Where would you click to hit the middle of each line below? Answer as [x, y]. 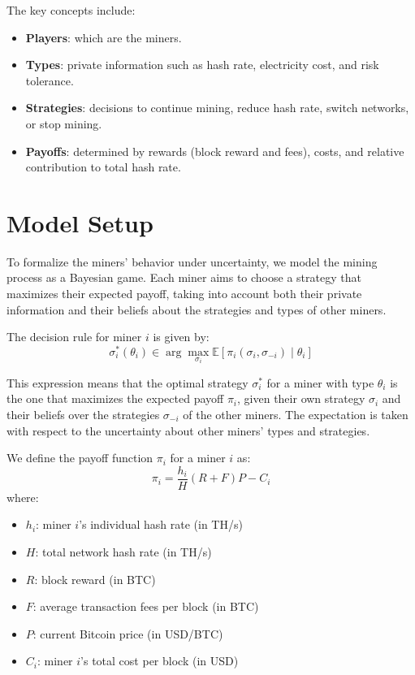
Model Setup [80, 222]
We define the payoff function [80, 458]
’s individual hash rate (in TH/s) [161, 524]
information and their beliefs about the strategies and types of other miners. [197, 309]
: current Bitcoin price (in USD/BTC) [128, 633]
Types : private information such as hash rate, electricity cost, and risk [202, 65]
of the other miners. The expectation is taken [296, 414]
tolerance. [50, 80]
